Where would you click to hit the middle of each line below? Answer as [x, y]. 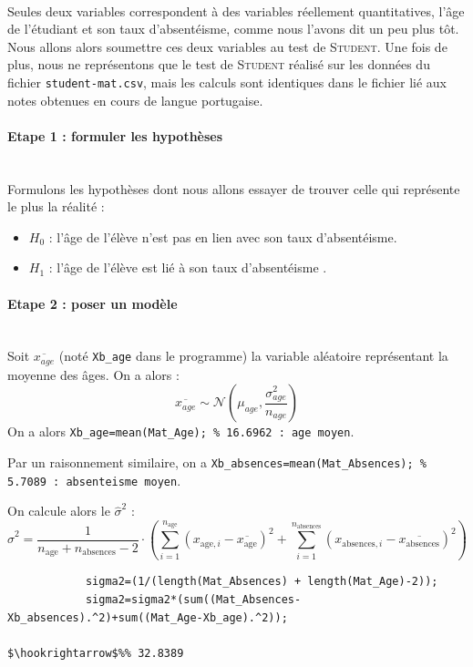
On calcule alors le [59, 511]
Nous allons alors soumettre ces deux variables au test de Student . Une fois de [227, 46]
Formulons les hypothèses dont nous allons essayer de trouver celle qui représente [234, 188]
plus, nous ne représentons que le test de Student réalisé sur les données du [219, 64]
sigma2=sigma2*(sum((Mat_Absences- [193, 600]
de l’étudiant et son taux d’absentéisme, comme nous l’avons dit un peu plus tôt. [233, 29]
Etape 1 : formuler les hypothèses [115, 135]
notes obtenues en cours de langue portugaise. [135, 100]
